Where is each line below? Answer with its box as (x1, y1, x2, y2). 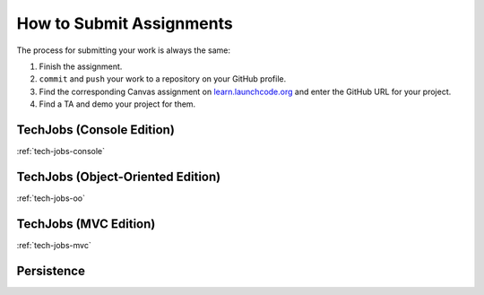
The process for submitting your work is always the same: (16, 45, 231, 56)
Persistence (16, 263, 85, 278)
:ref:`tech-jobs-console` (16, 146, 105, 157)
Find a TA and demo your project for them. (39, 99, 196, 109)
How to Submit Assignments (16, 13, 233, 33)
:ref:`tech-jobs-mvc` (16, 239, 91, 250)
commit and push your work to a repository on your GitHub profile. (39, 74, 287, 84)
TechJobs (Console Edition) (16, 122, 175, 137)
